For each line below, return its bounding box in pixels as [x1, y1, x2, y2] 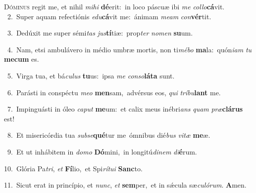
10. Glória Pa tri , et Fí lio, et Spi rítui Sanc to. [4, 163, 143, 173]
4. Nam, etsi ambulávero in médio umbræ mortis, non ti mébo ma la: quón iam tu [7, 44, 252, 54]
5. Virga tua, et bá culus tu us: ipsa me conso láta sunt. [7, 70, 175, 80]
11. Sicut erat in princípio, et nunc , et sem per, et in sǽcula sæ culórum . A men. [4, 180, 247, 190]
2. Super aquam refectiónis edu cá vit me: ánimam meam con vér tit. [7, 11, 211, 21]
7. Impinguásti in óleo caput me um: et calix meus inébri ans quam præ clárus [7, 104, 243, 114]
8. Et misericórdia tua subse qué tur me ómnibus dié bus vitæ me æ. [7, 130, 210, 140]
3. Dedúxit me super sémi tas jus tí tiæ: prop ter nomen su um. [7, 28, 193, 38]
